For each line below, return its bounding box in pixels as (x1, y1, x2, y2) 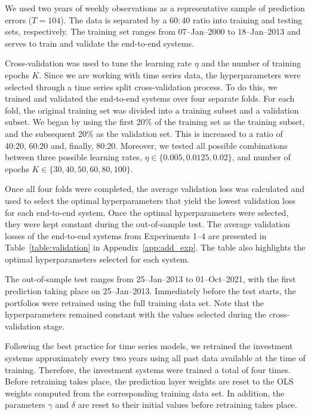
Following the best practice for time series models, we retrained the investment (5, 340, 293, 352)
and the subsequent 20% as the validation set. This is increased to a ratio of (5, 127, 283, 139)
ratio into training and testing (193, 13, 303, 26)
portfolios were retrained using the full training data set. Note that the (5, 296, 264, 309)
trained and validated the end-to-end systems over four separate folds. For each (5, 92, 295, 105)
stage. (43, 319, 65, 332)
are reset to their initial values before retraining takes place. (78, 398, 297, 411)
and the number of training (201, 57, 301, 69)
